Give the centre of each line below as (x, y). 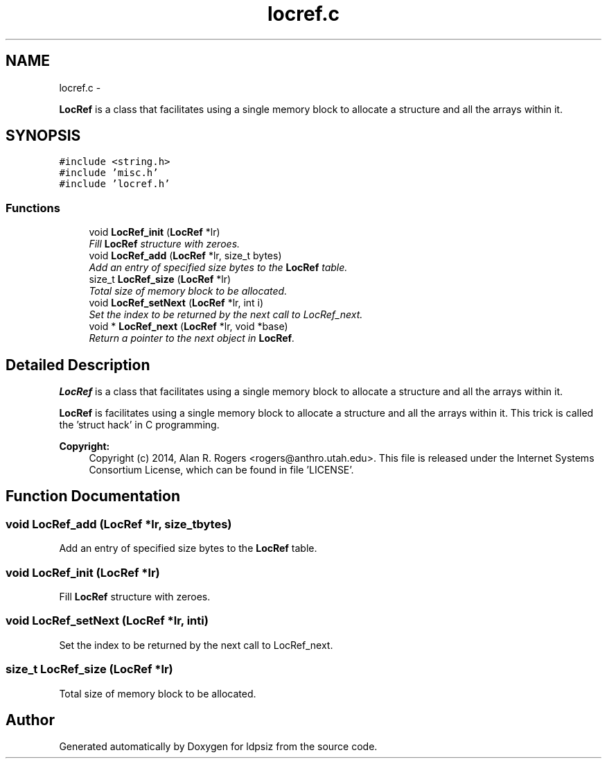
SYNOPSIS (43, 136)
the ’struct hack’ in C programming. (139, 425)
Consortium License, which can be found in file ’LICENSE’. (221, 470)
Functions (33, 208)
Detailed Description (78, 365)
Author (30, 720)
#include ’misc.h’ (109, 173)
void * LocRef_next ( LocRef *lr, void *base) (188, 327)
